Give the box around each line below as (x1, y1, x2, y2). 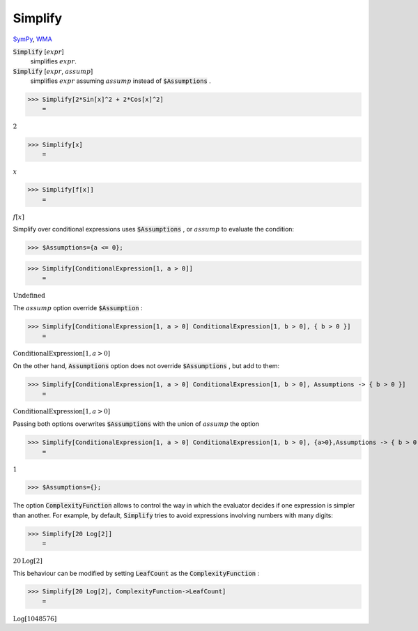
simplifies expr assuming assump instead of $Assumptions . (30, 77, 212, 85)
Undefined (13, 291, 45, 300)
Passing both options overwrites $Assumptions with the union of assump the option (13, 419, 259, 428)
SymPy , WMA (13, 35, 52, 43)
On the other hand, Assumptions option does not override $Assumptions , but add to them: (13, 361, 280, 370)
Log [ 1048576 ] (13, 614, 57, 623)
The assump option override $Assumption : (13, 303, 143, 312)
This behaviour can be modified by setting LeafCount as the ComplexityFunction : (13, 569, 260, 577)
